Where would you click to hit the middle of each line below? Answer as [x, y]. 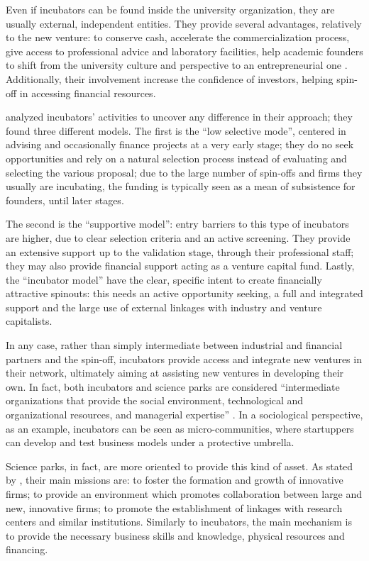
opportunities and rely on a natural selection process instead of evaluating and [176, 158]
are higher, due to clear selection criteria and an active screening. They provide [178, 237]
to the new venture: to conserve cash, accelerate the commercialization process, [178, 37]
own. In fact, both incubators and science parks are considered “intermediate [173, 386]
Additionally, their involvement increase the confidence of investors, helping [170, 78]
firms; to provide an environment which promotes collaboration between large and [184, 494]
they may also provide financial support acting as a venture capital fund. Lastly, [180, 266]
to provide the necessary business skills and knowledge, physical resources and [175, 535]
